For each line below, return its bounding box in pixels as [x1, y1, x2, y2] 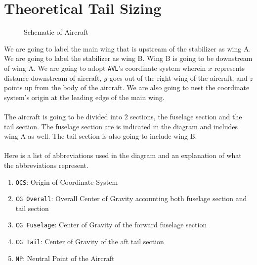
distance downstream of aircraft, [4, 72, 102, 83]
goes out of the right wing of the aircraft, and [109, 72, 248, 83]
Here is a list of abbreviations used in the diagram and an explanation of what [4, 150, 242, 160]
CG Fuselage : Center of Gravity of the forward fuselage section [15, 219, 207, 230]
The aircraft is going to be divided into [4, 111, 122, 121]
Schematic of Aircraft [24, 27, 88, 37]
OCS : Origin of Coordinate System [15, 176, 118, 187]
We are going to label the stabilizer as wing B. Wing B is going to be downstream [4, 53, 253, 63]
